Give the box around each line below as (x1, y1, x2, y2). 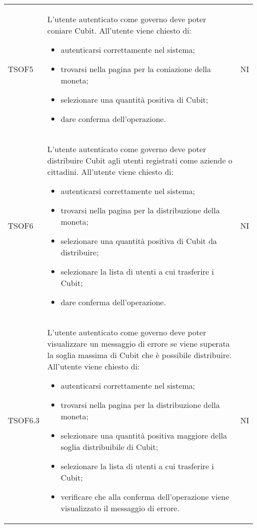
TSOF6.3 (8, 414, 40, 426)
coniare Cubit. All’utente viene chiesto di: (47, 25, 192, 36)
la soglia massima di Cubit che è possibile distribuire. (47, 349, 232, 361)
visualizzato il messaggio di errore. (60, 502, 179, 514)
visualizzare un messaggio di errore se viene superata (47, 338, 230, 349)
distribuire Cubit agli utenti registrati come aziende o (47, 155, 232, 166)
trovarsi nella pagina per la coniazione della (60, 63, 211, 75)
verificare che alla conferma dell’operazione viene (60, 491, 229, 502)
